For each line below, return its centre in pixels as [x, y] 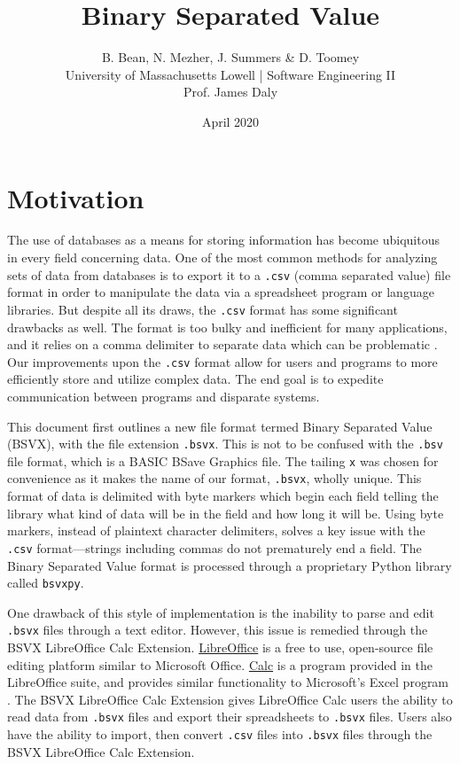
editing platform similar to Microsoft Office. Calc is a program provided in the [220, 664]
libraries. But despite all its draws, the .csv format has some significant [203, 309]
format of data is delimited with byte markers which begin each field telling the [223, 496]
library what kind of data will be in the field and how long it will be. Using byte [226, 513]
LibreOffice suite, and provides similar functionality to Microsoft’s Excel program [228, 682]
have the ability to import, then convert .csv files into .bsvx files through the [220, 734]
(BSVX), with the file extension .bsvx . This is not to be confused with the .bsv [225, 444]
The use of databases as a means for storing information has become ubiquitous [223, 240]
